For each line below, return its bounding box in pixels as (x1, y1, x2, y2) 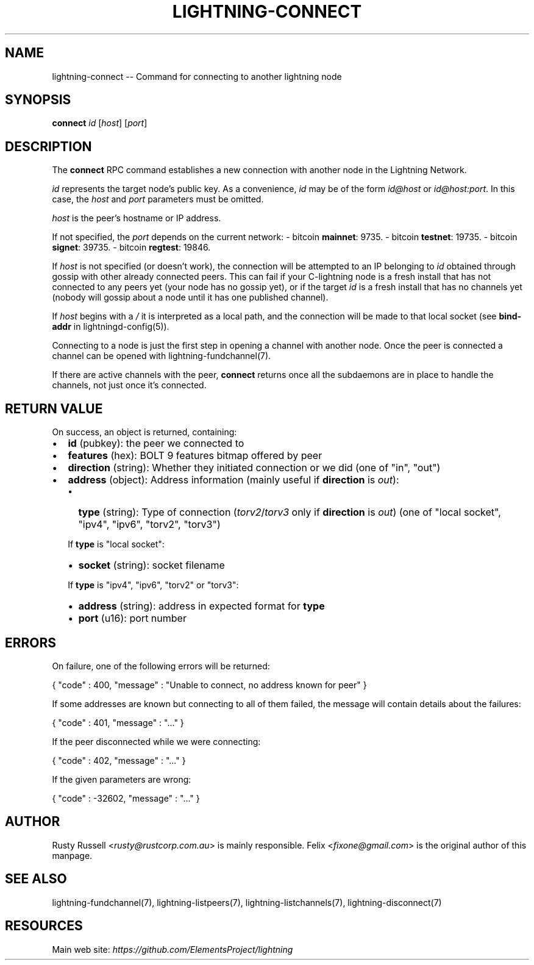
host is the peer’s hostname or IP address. (52, 213, 221, 224)
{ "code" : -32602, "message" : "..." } (52, 792, 200, 803)
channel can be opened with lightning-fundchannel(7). (52, 351, 271, 361)
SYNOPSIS (5, 92, 71, 108)
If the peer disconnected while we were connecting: (52, 736, 261, 747)
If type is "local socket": (68, 539, 165, 550)
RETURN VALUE (5, 401, 103, 416)
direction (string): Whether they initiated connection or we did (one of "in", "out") (68, 461, 441, 474)
